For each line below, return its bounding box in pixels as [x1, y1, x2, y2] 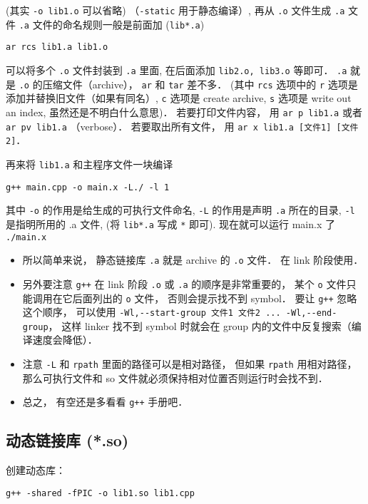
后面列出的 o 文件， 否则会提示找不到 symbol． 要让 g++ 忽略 [72, 290, 357, 305]
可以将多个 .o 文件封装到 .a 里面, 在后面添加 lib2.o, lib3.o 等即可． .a [6, 62, 347, 77]
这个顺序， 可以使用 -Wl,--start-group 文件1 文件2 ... [22, 304, 281, 319]
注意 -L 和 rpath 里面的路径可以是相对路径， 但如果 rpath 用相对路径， [22, 356, 357, 371]
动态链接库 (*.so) [6, 429, 129, 451]
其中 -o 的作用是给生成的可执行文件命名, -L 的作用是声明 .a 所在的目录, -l [6, 202, 355, 217]
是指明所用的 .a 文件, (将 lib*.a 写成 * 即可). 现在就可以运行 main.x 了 [6, 216, 335, 231]
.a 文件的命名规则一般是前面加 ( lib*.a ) [19, 16, 205, 31]
